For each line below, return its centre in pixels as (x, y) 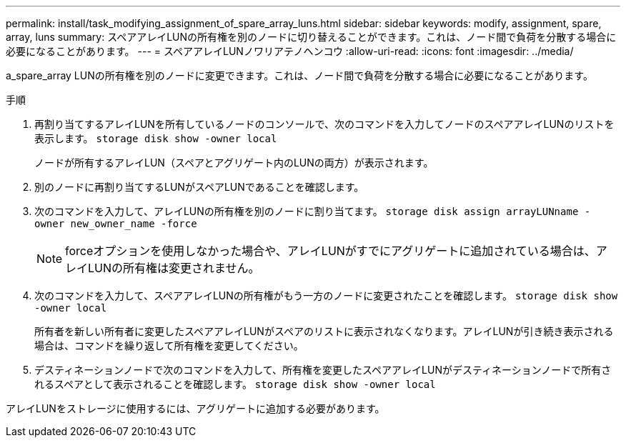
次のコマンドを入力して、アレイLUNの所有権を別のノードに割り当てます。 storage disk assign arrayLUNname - (313, 211)
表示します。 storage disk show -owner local (156, 138)
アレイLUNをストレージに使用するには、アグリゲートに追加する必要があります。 (195, 408)
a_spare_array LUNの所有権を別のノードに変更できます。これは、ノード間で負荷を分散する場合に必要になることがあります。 (299, 75)
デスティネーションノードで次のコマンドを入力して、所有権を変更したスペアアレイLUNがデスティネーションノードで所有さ (323, 370)
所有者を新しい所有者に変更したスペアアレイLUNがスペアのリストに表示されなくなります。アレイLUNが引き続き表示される (324, 331)
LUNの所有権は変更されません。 (174, 268)
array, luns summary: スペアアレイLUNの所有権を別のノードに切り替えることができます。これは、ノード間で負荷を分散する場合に (311, 37)
